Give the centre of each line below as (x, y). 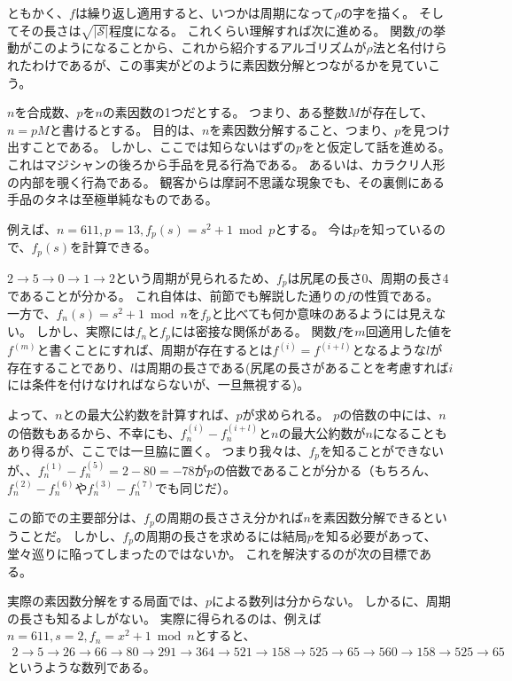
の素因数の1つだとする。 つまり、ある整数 (225, 112)
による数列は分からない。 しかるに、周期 (331, 601)
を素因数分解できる (367, 517)
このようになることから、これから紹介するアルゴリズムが (199, 47)
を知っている (396, 228)
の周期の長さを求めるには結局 (220, 535)
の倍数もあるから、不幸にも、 (94, 433)
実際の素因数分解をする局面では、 (106, 601)
